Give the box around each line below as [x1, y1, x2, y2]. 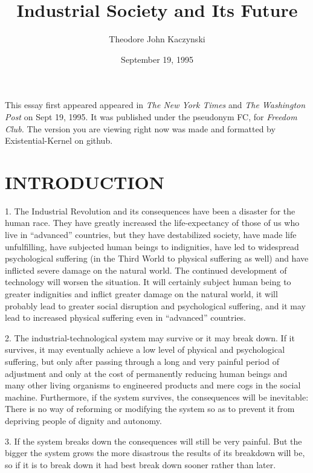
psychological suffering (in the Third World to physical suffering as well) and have [5, 252, 309, 265]
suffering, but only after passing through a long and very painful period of [5, 355, 279, 367]
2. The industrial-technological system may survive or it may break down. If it [5, 331, 295, 344]
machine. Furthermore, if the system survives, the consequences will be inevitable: [5, 390, 309, 403]
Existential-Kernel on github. [5, 134, 113, 147]
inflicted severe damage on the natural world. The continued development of [5, 263, 287, 276]
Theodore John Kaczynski [109, 33, 205, 45]
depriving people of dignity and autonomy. [5, 414, 162, 426]
